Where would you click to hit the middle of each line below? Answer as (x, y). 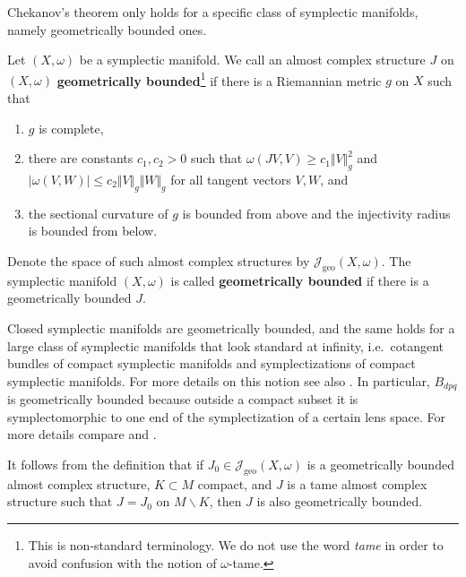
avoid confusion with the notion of (122, 562)
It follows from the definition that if (106, 464)
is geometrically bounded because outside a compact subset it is (183, 399)
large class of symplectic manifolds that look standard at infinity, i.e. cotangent (225, 345)
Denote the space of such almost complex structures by (159, 261)
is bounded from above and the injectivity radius (316, 213)
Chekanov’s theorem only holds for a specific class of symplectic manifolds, (213, 12)
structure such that (60, 501)
